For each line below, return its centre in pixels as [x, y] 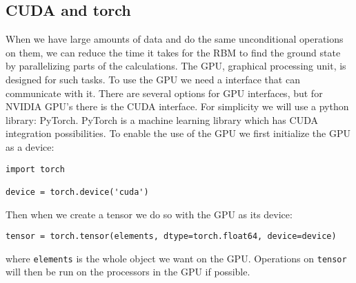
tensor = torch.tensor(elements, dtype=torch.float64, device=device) [171, 237]
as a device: [30, 146]
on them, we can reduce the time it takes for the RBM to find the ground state [173, 52]
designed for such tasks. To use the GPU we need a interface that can [153, 79]
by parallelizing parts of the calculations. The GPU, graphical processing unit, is [176, 66]
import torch [35, 169]
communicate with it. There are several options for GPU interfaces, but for [164, 93]
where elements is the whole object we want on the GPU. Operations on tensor [176, 258]
